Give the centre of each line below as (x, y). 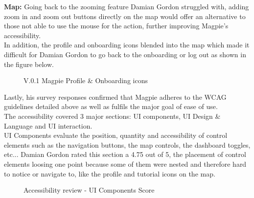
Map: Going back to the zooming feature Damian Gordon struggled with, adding (127, 6)
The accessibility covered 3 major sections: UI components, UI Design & (112, 116)
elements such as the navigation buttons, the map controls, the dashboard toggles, (127, 144)
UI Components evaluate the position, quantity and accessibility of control (116, 135)
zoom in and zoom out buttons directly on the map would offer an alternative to (125, 16)
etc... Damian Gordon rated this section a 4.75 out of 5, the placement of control (125, 154)
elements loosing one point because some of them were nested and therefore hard (125, 164)
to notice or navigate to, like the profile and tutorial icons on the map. (110, 173)
